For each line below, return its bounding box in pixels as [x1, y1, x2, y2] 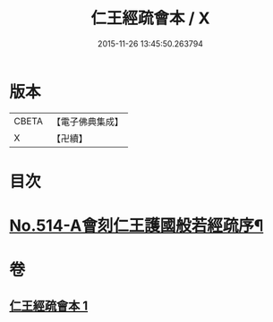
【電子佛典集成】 [51, 115, 124, 128]
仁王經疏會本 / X [90, 8, 210, 29]
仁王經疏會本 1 [9, 298, 89, 313]
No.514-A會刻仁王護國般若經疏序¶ [9, 216, 264, 236]
